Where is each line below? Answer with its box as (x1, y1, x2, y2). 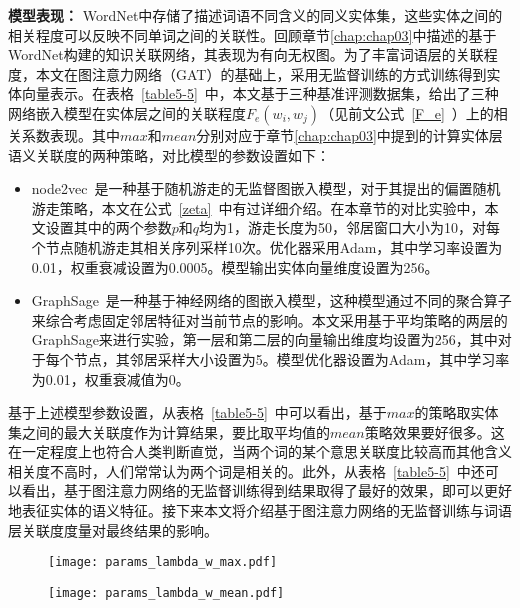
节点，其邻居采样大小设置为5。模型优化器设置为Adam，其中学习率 (73, 348, 510, 369)
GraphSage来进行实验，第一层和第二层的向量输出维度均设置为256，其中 (31, 329, 498, 350)
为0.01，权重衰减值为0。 (31, 368, 190, 389)
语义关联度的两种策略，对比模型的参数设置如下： (8, 144, 330, 165)
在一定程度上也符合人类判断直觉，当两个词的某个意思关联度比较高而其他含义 (8, 441, 512, 462)
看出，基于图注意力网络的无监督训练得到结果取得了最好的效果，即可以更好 (21, 480, 512, 501)
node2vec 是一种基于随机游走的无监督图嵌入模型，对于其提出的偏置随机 (31, 178, 501, 199)
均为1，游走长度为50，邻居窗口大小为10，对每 (199, 217, 501, 238)
